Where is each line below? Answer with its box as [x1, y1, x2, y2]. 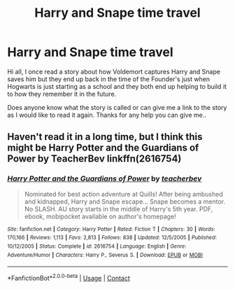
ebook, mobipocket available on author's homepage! [24, 212, 176, 220]
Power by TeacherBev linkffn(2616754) [7, 153, 182, 165]
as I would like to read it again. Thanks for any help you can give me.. [7, 111, 206, 119]
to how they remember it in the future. [7, 90, 117, 98]
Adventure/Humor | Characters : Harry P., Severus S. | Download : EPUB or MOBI [7, 251, 203, 258]
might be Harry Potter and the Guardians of [7, 142, 199, 154]
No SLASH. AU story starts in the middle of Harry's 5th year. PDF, [24, 204, 213, 213]
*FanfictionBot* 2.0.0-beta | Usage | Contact [7, 273, 131, 282]
